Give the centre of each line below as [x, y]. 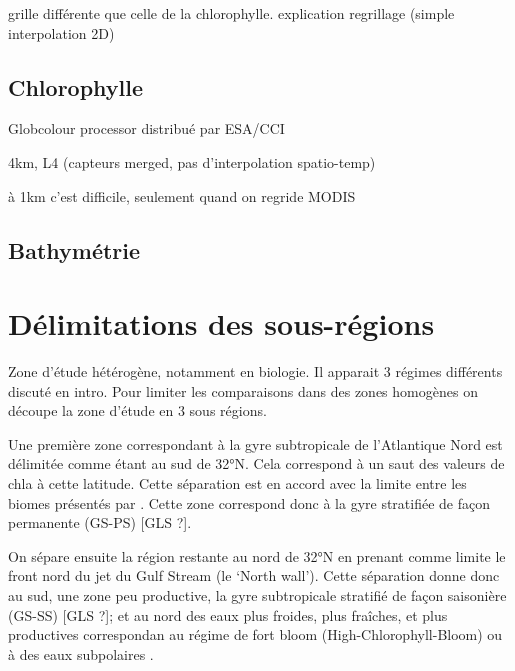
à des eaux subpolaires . [81, 653]
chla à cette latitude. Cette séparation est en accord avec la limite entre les [237, 483]
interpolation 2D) [61, 32]
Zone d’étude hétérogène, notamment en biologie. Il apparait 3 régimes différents [255, 371]
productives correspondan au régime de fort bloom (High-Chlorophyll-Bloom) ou [255, 634]
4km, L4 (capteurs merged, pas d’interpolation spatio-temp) [192, 161]
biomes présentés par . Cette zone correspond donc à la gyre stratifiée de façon [249, 502]
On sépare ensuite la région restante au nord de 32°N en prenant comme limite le [257, 555]
